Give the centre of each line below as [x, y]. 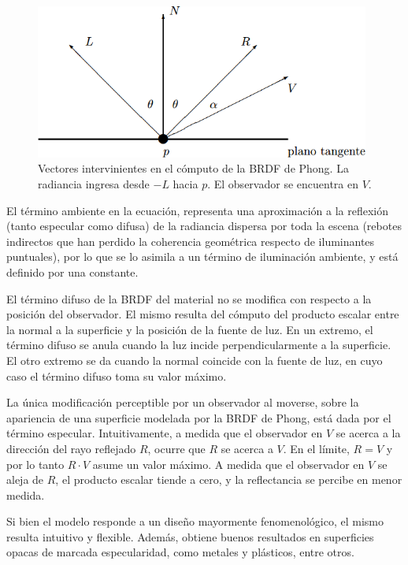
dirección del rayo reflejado [71, 448]
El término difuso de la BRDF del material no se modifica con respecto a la [189, 298]
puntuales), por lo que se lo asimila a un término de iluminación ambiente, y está [202, 256]
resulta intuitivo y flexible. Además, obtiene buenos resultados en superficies [190, 536]
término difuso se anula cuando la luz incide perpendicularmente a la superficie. [199, 345]
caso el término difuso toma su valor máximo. [117, 375]
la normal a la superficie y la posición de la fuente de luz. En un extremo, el [190, 329]
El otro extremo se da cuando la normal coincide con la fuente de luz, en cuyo [195, 360]
